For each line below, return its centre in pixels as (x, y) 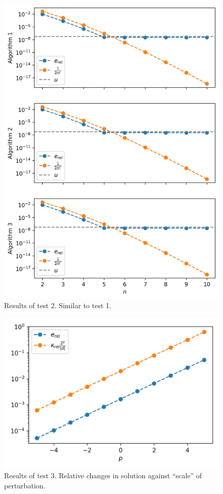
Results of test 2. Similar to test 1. (58, 305)
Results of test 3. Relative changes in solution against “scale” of (103, 475)
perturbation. (25, 485)
